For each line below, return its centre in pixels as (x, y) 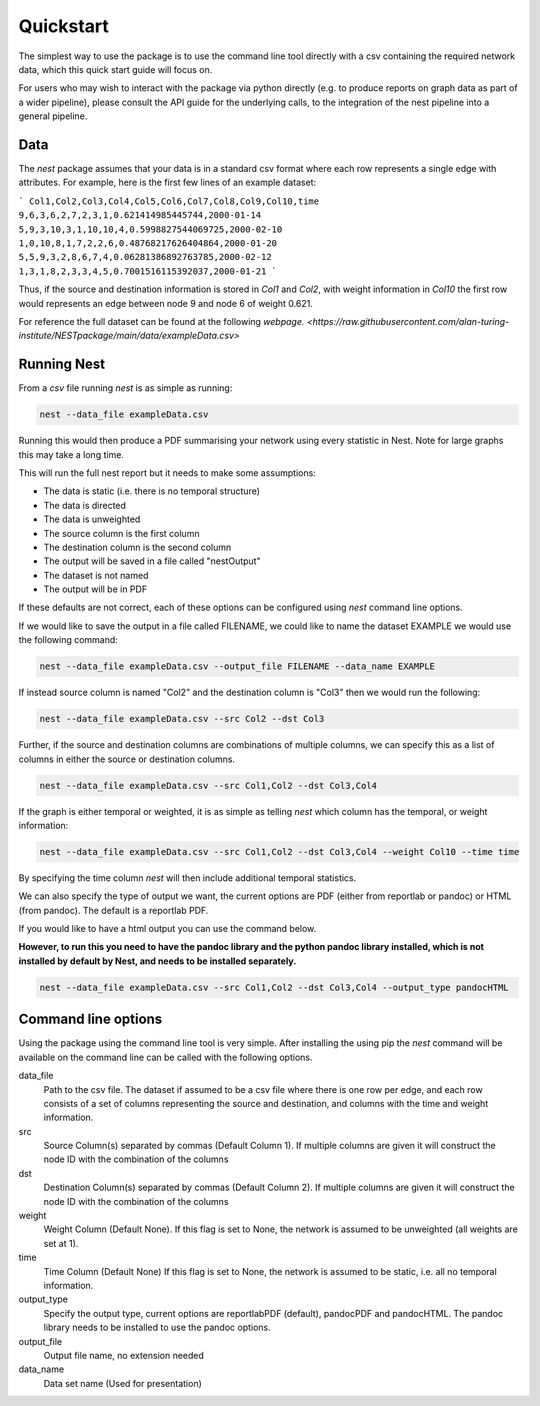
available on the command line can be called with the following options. (165, 1057)
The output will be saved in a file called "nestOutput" (152, 561)
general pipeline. (53, 116)
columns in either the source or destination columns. (126, 759)
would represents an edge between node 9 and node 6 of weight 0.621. (166, 303)
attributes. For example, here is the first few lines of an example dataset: (167, 182)
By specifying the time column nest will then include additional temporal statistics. (187, 877)
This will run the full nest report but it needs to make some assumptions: (167, 472)
